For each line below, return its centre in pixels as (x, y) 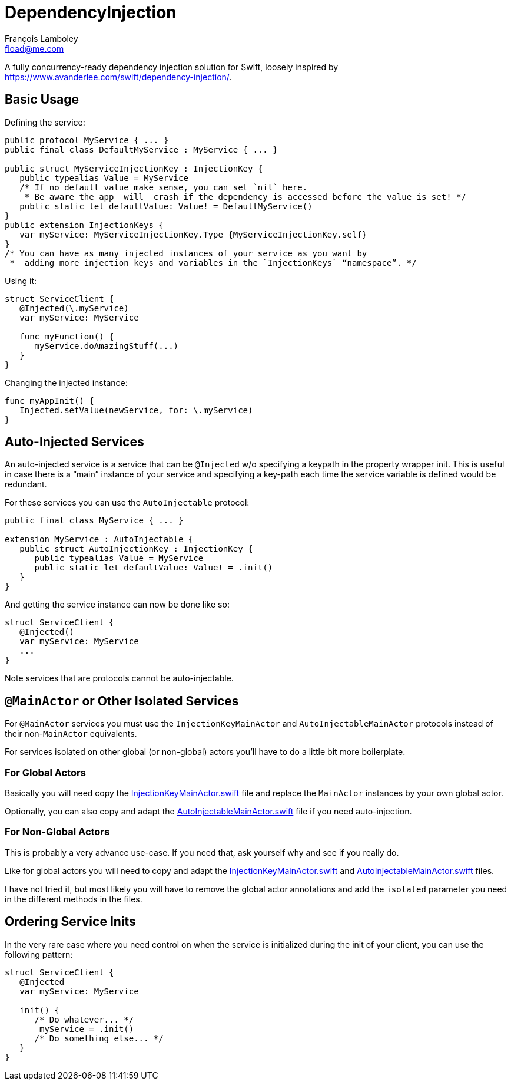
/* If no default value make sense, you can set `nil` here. (164, 187)
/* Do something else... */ (99, 1038)
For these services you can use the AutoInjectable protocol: (127, 503)
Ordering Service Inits (70, 922)
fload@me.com (34, 48)
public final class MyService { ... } (94, 521)
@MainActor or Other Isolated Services (122, 701)
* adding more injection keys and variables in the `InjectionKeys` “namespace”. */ (213, 263)
